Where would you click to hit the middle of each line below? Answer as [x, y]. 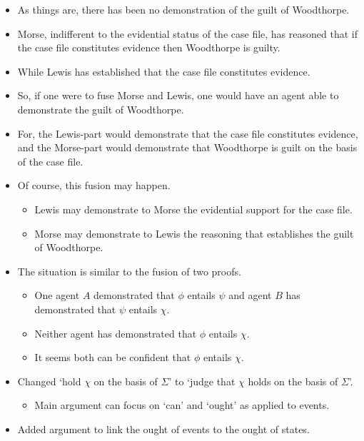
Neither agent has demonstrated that [116, 333]
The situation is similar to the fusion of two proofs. [129, 271]
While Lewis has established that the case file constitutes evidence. [164, 71]
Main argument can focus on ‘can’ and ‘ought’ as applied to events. [182, 405]
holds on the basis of [293, 381]
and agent [250, 295]
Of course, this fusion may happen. [94, 185]
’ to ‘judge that [202, 381]
